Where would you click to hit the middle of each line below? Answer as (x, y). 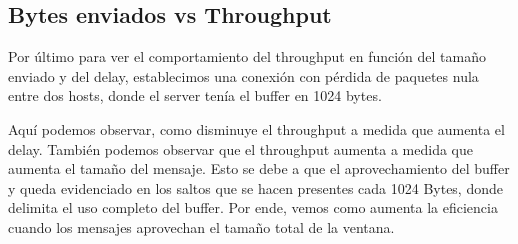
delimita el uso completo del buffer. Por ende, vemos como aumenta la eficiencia (253, 207)
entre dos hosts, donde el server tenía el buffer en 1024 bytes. (195, 95)
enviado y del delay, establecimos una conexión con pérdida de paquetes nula (243, 75)
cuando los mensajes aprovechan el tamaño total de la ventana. (201, 226)
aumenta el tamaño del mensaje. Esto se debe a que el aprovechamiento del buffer (259, 168)
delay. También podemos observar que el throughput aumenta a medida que (241, 148)
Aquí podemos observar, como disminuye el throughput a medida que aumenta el (256, 128)
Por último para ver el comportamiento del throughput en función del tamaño (247, 56)
